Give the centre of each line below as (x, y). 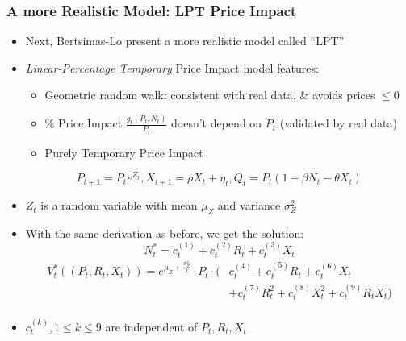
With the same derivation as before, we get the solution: (165, 233)
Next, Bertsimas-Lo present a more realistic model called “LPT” (185, 41)
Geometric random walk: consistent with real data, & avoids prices (210, 95)
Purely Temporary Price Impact (124, 152)
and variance (249, 205)
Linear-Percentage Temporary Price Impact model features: (172, 67)
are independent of (151, 326)
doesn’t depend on (217, 123)
